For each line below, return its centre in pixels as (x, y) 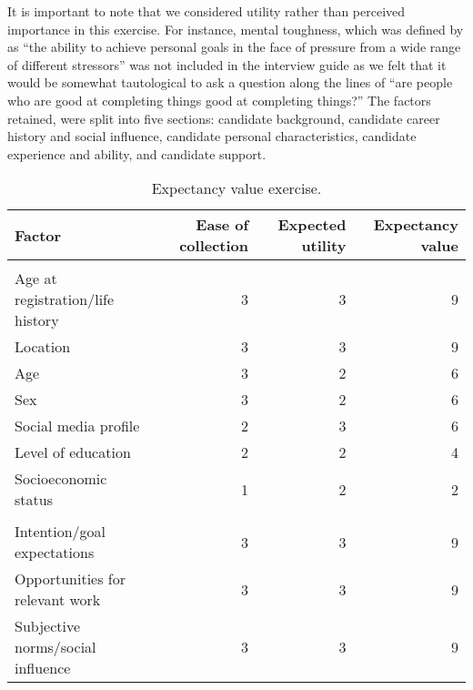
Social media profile (77, 426)
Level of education (73, 452)
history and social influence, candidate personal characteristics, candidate (212, 136)
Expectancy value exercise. (236, 188)
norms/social (55, 647)
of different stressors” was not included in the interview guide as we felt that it (227, 64)
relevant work (58, 600)
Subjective (48, 626)
